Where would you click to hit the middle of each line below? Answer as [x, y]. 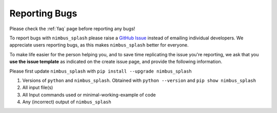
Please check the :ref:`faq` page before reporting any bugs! [72, 29]
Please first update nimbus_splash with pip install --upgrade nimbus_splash [101, 71]
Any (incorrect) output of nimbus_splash [67, 102]
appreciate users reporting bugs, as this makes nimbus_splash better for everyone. [99, 45]
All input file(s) [38, 87]
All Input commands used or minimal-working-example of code [89, 95]
